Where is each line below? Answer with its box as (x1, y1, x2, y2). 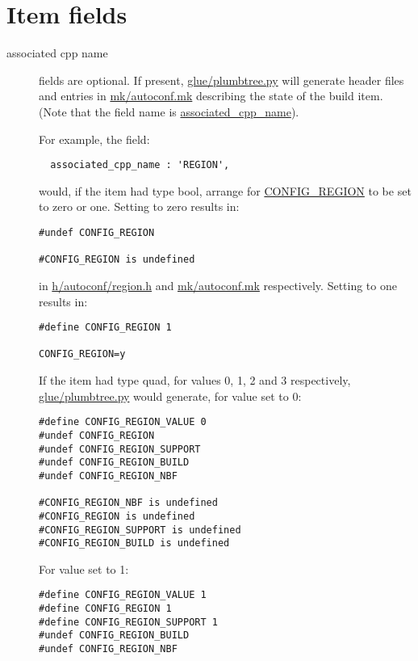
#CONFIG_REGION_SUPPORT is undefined (39, 524, 241, 536)
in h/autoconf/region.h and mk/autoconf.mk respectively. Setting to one (39, 276, 397, 293)
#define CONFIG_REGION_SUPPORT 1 (39, 616, 218, 628)
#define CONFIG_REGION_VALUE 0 (39, 416, 207, 428)
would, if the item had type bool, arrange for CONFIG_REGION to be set (39, 182, 412, 199)
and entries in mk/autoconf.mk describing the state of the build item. (39, 87, 383, 104)
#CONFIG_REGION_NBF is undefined (39, 497, 218, 509)
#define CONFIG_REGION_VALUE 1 (39, 589, 207, 601)
